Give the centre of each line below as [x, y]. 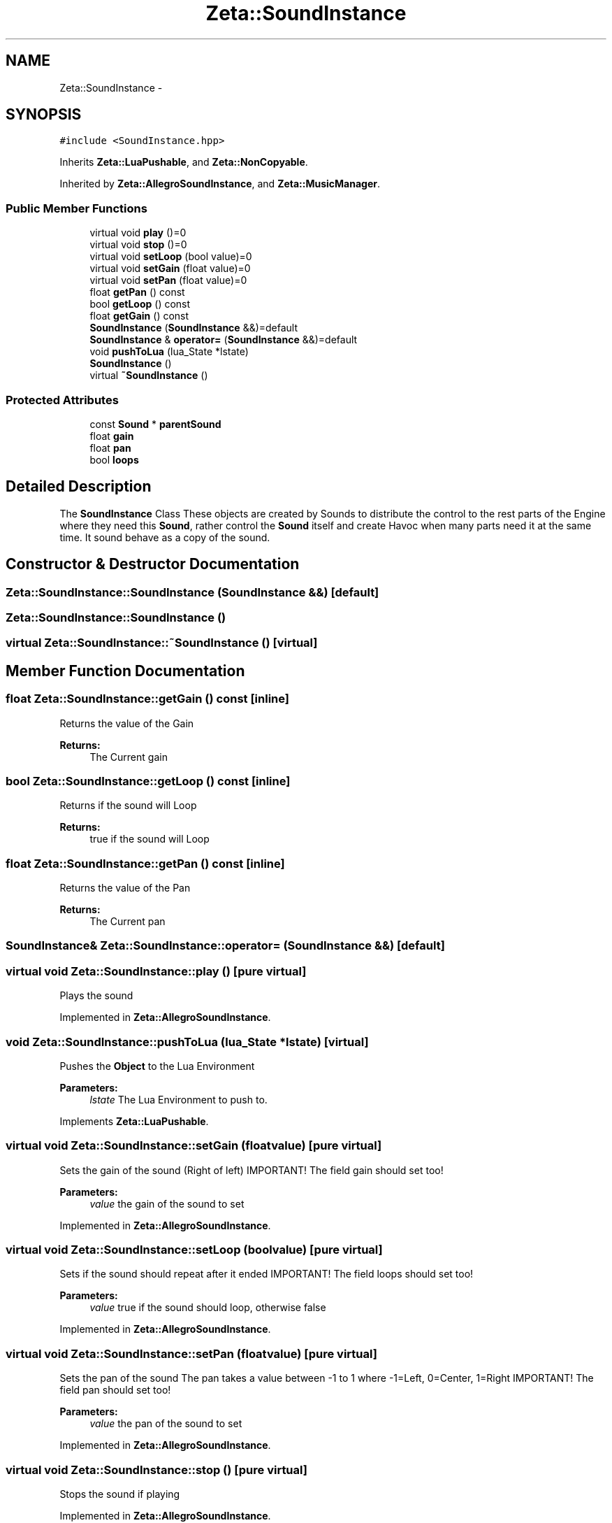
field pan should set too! [115, 1390]
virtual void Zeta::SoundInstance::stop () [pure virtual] [156, 1470]
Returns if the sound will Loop [128, 806]
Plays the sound [96, 996]
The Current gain [129, 757]
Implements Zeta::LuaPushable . [134, 1121]
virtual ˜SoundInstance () [149, 376]
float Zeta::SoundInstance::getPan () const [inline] [145, 863]
